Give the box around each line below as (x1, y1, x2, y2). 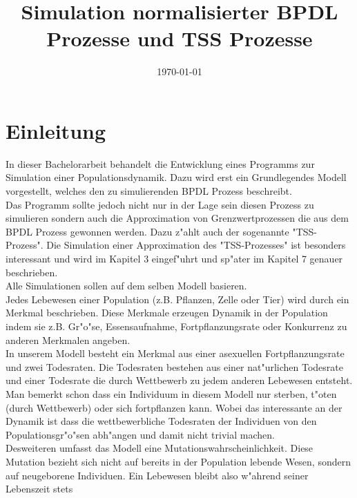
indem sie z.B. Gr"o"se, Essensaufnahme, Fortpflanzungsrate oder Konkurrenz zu (6, 318, 347, 333)
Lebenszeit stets (6, 481, 73, 496)
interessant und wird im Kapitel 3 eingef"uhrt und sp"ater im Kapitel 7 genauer (6, 251, 343, 265)
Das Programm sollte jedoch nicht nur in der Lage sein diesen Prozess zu (6, 197, 314, 211)
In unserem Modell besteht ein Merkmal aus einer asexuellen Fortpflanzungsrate (6, 346, 345, 361)
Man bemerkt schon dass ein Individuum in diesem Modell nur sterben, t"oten (6, 386, 337, 401)
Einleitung (6, 116, 106, 144)
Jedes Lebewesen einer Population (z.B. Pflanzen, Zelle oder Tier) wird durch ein (6, 291, 349, 306)
